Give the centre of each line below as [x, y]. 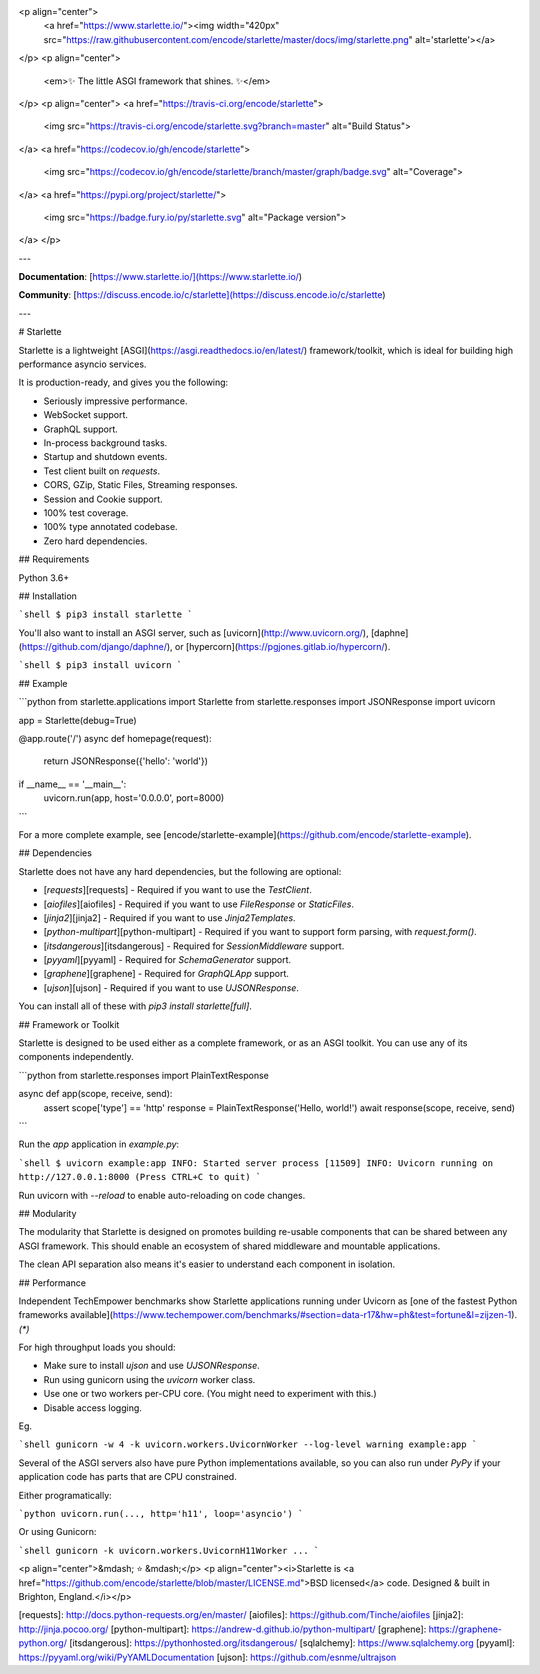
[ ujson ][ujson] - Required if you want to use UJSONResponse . [171, 987]
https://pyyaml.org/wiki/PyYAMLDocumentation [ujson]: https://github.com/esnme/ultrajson [207, 1657]
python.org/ [42, 1643]
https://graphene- [465, 1629]
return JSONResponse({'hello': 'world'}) [126, 761]
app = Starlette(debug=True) [77, 720]
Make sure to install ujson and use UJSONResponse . [151, 1366]
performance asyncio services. [82, 364]
